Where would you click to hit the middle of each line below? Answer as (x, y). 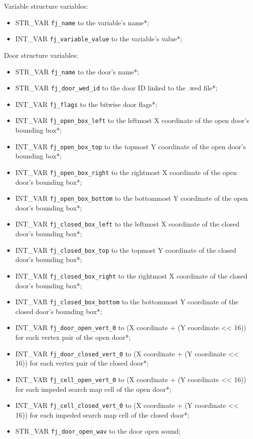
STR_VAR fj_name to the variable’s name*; (82, 22)
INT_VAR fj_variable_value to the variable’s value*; (99, 39)
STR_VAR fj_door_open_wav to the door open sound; (98, 431)
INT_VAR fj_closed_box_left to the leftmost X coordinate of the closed (127, 224)
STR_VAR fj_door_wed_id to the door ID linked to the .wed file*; (117, 88)
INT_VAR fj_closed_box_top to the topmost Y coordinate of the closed (126, 250)
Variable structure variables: (46, 6)
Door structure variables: (41, 55)
